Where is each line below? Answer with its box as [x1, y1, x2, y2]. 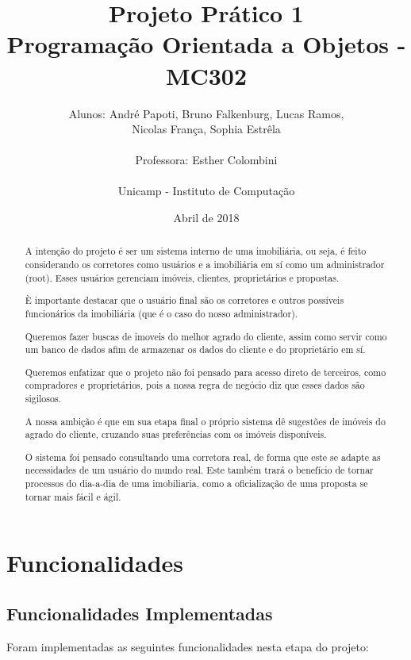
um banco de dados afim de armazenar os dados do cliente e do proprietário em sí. [25, 343, 366, 356]
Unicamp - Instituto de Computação [117, 182, 295, 199]
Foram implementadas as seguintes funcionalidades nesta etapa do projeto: [6, 638, 369, 654]
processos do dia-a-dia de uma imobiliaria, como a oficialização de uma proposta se [25, 477, 368, 490]
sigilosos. [25, 392, 61, 405]
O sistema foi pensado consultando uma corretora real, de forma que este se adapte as [25, 450, 381, 463]
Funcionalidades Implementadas [6, 601, 273, 625]
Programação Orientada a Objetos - [6, 28, 406, 60]
